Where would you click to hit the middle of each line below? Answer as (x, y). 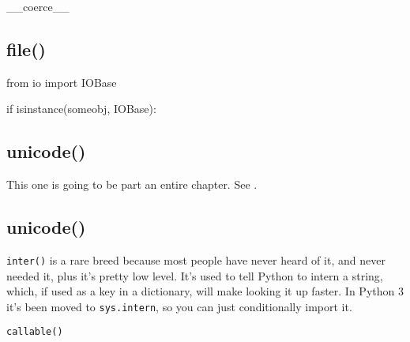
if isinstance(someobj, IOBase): (81, 109)
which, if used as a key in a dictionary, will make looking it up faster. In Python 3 (205, 291)
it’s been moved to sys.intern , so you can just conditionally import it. (179, 306)
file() (26, 49)
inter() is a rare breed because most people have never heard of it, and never (196, 259)
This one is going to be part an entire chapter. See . (132, 184)
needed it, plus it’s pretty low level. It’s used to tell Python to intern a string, (195, 275)
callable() (35, 332)
